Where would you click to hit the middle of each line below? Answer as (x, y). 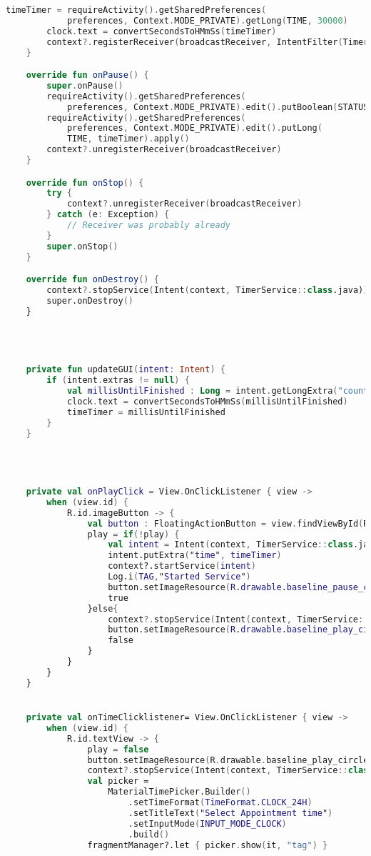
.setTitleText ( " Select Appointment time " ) (230, 813)
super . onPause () (85, 85)
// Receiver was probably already (148, 225)
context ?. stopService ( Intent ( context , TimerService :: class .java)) (208, 290)
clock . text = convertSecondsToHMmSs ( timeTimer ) (162, 31)
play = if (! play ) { (133, 534)
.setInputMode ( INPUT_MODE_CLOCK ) (207, 823)
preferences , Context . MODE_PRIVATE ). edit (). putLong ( (194, 128)
